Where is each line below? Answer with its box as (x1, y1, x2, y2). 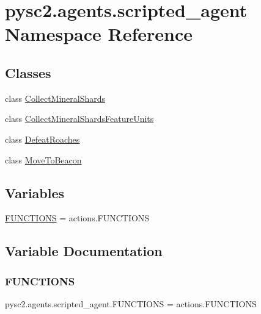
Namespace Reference (5, 21, 193, 46)
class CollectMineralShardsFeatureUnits (5, 112, 154, 125)
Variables (5, 183, 65, 202)
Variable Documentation (5, 241, 163, 260)
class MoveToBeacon (5, 153, 82, 166)
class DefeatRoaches (5, 132, 80, 145)
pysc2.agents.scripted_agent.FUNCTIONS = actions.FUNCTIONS (5, 297, 257, 310)
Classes (5, 63, 51, 82)
